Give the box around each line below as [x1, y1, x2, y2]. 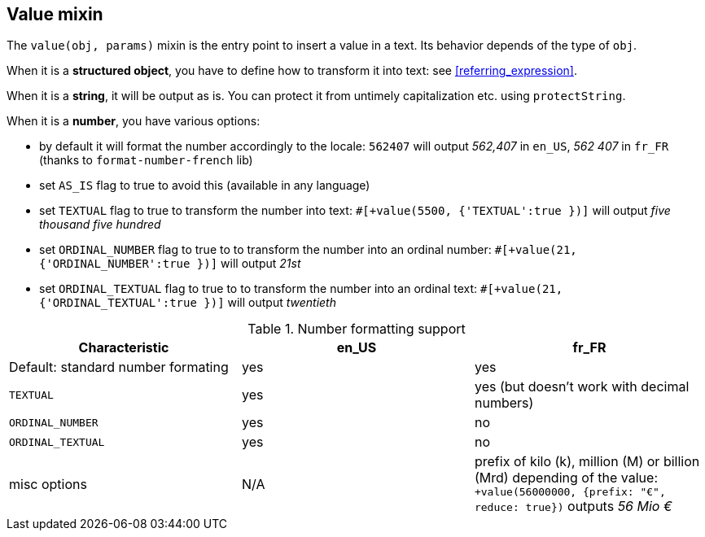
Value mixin [7, 4, 103, 24]
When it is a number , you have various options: [7, 114, 261, 129]
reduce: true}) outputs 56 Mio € [474, 498, 672, 515]
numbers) [474, 395, 534, 412]
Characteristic [78, 339, 169, 356]
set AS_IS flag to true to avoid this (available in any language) [39, 178, 370, 193]
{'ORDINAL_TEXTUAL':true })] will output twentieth [39, 295, 336, 310]
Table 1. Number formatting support [247, 321, 466, 338]
